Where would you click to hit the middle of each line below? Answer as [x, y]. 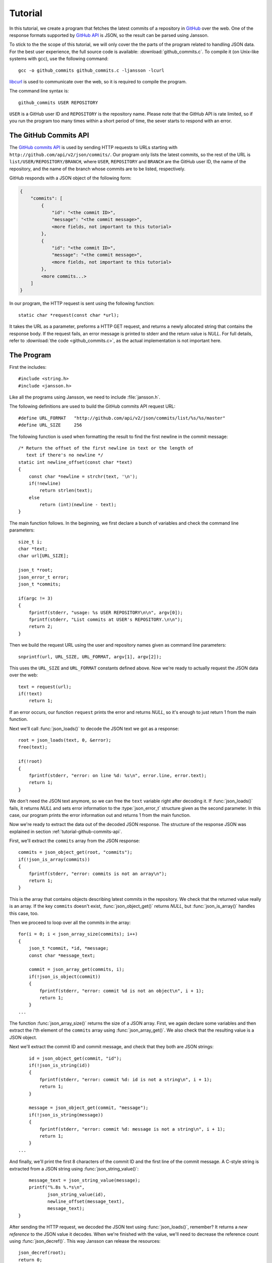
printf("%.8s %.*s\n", [57, 1187]
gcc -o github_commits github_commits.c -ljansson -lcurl [91, 70]
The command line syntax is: [39, 91]
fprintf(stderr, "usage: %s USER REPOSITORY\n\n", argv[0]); [106, 612]
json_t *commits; [40, 584]
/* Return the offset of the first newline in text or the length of [106, 448]
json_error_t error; [44, 577]
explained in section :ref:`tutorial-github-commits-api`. [66, 832]
